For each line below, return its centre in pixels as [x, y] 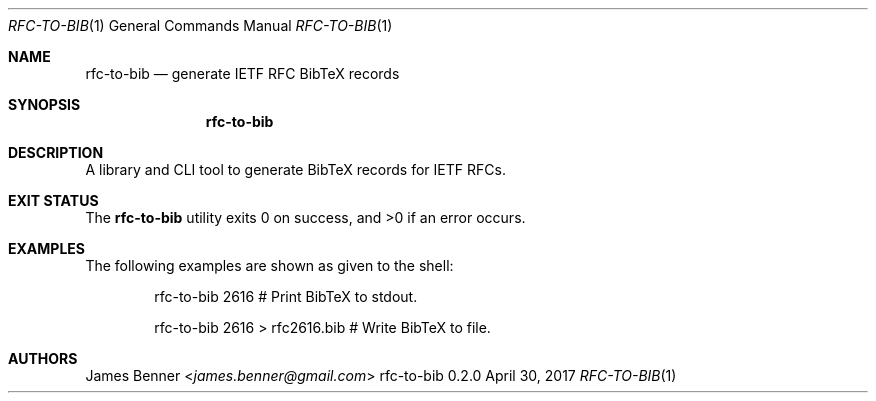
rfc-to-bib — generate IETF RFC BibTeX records [242, 73]
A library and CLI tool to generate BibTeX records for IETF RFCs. [295, 169]
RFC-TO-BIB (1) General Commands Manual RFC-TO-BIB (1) [200, 25]
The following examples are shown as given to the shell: [269, 265]
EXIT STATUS [53, 200]
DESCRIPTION [56, 152]
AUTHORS [43, 358]
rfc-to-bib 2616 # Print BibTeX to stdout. [286, 296]
